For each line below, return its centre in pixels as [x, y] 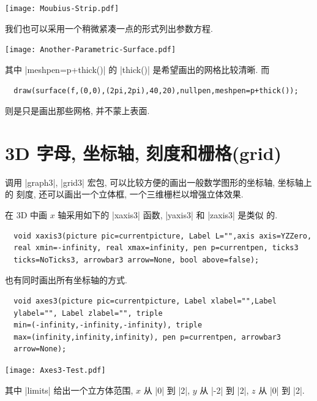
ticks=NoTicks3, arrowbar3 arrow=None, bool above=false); [136, 260]
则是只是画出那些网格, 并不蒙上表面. [77, 111]
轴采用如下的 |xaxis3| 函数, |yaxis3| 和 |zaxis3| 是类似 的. [168, 215]
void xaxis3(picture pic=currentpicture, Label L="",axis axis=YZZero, [163, 236]
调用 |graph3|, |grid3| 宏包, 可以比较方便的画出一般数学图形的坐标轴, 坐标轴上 [158, 182]
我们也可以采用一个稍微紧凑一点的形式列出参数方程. [109, 28]
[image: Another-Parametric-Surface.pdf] [91, 50]
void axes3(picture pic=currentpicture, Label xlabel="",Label [145, 301]
